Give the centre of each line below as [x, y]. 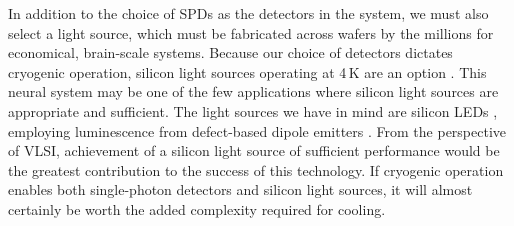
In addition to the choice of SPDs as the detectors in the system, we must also [248, 13]
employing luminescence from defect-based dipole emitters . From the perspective [257, 130]
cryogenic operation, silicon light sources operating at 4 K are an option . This [247, 71]
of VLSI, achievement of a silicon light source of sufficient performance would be [254, 150]
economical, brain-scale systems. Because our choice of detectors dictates [230, 52]
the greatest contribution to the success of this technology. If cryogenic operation [256, 169]
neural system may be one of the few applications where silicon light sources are [253, 91]
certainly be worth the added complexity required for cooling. [197, 208]
